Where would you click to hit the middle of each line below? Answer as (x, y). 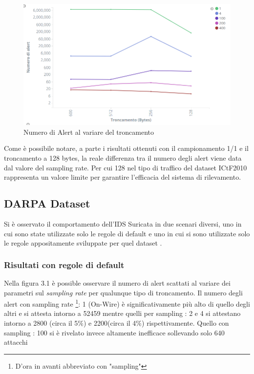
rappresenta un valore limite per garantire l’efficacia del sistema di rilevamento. (123, 177)
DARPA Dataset (47, 203)
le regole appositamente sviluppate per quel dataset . (83, 243)
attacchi (16, 342)
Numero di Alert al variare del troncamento (89, 132)
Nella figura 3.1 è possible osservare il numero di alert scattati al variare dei (117, 282)
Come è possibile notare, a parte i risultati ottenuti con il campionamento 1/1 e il (126, 148)
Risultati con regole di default (64, 264)
